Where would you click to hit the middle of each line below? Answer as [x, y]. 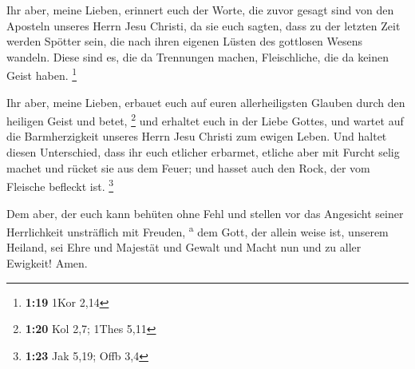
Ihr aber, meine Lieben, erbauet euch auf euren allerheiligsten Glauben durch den [206, 102]
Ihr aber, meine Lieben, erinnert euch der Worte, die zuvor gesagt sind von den [200, 10]
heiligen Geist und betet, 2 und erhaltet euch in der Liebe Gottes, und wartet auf [205, 119]
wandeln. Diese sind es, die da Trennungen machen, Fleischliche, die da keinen [198, 56]
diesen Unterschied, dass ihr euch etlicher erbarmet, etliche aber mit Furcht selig [203, 152]
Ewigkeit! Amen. [47, 262]
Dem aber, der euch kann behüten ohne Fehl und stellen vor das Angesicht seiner [205, 213]
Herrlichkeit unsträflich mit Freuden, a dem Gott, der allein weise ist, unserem [198, 230]
